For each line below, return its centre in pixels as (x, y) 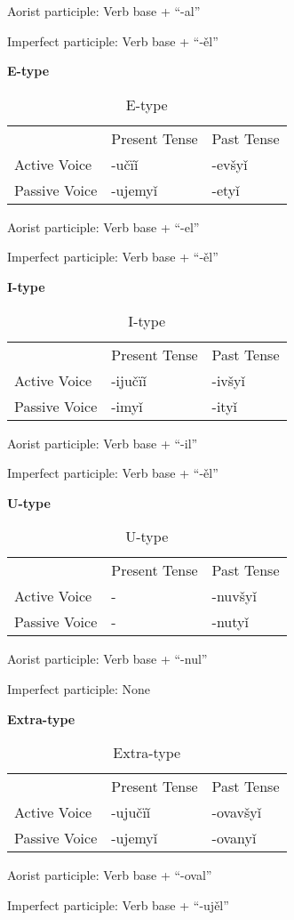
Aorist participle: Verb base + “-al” (104, 11)
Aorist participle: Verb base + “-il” (103, 443)
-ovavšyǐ (237, 812)
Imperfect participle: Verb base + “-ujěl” (118, 904)
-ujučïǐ (131, 812)
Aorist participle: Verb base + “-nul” (107, 659)
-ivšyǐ (229, 380)
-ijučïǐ (129, 380)
